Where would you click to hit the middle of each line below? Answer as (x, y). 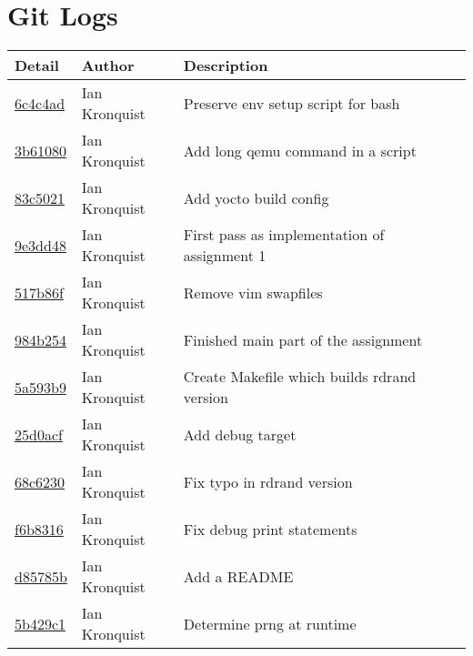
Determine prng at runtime (270, 623)
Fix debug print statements (270, 529)
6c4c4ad (40, 103)
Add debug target (240, 434)
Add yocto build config (256, 197)
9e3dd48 (40, 245)
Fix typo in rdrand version (268, 481)
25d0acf (39, 434)
